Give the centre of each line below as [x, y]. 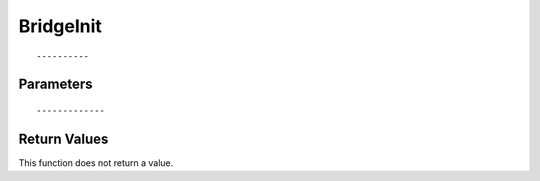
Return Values [63, 138]
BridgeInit [60, 26]
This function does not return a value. [96, 162]
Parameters [55, 84]
